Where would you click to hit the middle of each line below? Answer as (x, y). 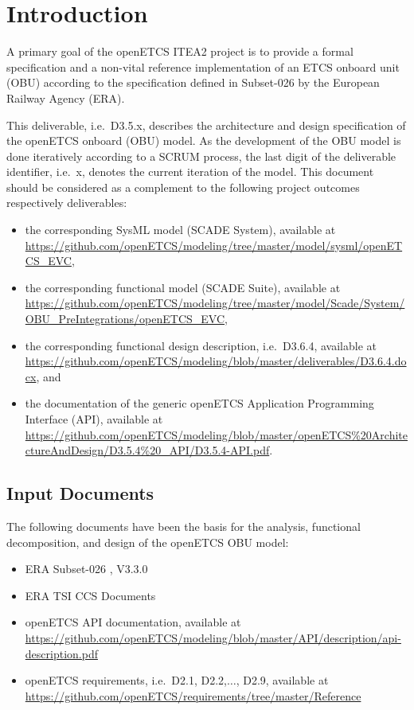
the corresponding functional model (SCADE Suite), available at (183, 287)
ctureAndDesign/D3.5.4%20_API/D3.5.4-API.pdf (147, 450)
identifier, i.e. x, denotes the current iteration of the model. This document (190, 172)
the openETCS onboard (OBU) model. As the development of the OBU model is (204, 140)
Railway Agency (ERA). (66, 98)
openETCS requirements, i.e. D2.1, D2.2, (126, 680)
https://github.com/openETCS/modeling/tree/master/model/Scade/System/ (215, 303)
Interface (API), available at (94, 419)
